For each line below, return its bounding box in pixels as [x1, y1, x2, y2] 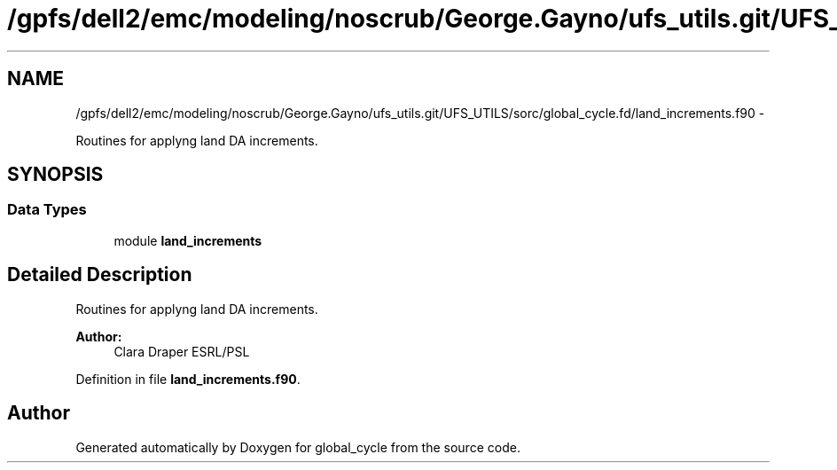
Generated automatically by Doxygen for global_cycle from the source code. [75, 439, 520, 455]
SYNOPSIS [7, 163, 104, 186]
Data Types [7, 200, 87, 219]
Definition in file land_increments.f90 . [75, 371, 301, 387]
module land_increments [113, 232, 262, 248]
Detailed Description [7, 263, 192, 286]
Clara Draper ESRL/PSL [113, 343, 250, 359]
